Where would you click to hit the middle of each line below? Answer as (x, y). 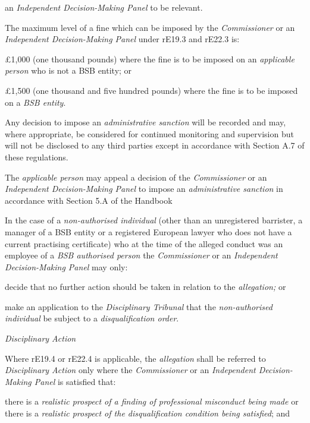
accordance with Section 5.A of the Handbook (89, 200)
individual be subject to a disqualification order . (92, 318)
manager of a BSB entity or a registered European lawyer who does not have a (148, 231)
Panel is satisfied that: (75, 381)
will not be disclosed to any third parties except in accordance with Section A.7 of (155, 145)
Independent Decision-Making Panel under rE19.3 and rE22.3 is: (122, 39)
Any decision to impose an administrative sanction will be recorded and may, (145, 122)
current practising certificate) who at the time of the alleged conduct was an (144, 243)
